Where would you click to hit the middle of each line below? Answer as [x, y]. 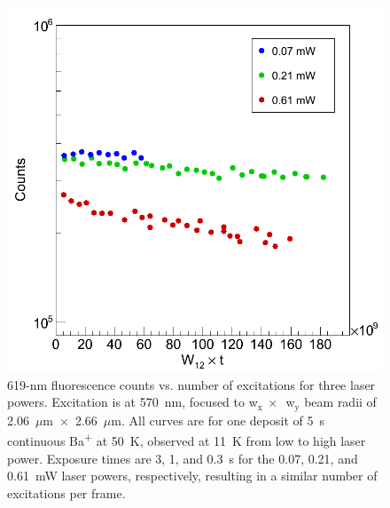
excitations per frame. [66, 492]
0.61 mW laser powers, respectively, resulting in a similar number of [192, 476]
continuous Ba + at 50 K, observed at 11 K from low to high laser [187, 440]
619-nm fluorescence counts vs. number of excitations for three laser [191, 384]
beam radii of [340, 402]
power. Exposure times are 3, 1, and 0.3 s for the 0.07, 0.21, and [183, 458]
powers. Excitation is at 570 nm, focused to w [133, 402]
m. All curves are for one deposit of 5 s [218, 420]
